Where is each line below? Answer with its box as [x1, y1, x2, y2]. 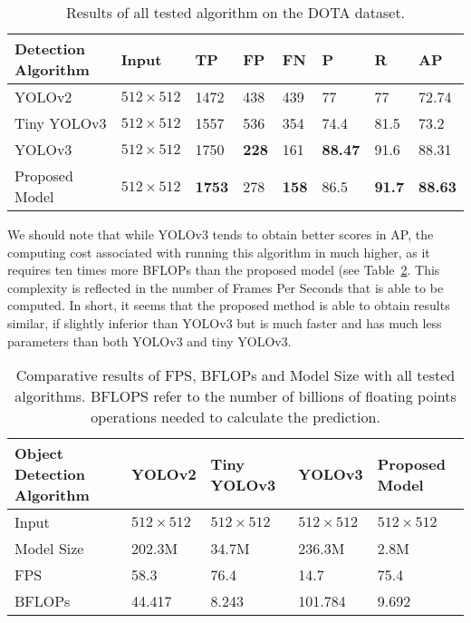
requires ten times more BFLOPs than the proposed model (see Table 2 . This [7, 260, 440, 279]
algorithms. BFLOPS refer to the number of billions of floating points [14, 385, 457, 407]
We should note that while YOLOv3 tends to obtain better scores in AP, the [7, 225, 434, 243]
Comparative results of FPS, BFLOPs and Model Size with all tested [15, 365, 456, 386]
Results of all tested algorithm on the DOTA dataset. [65, 2, 406, 23]
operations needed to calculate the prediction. [91, 406, 380, 428]
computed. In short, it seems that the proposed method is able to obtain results [7, 296, 450, 315]
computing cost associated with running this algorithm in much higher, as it [7, 242, 430, 261]
